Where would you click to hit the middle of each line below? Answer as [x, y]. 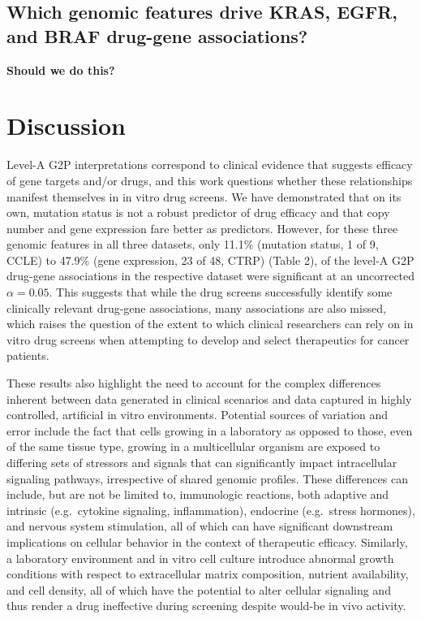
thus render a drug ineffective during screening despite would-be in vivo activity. [206, 606]
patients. [28, 355]
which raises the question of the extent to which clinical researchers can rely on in [210, 324]
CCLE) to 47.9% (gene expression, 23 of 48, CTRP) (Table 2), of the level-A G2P [210, 260]
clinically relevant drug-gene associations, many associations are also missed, [196, 307]
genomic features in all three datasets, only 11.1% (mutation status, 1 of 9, [193, 244]
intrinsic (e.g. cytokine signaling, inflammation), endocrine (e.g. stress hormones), [211, 510]
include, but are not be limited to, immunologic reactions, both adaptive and [198, 494]
